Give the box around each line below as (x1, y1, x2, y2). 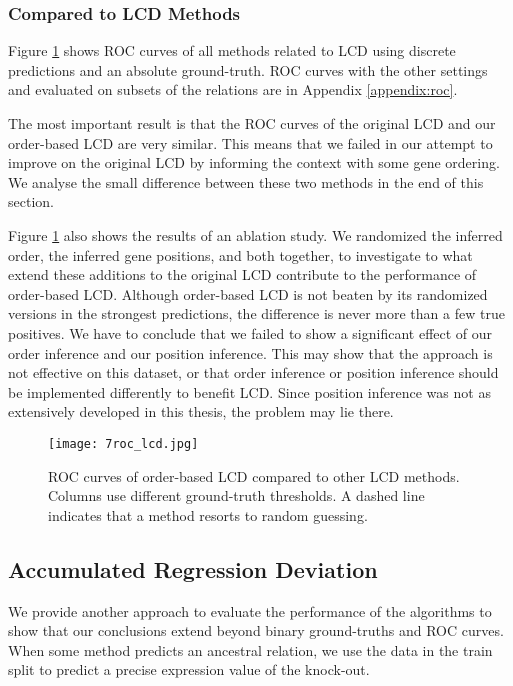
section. (8, 191, 54, 212)
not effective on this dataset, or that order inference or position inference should (8, 362, 499, 383)
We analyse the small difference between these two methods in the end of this (8, 171, 484, 192)
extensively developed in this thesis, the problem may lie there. (8, 401, 394, 422)
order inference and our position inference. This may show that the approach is (8, 342, 493, 363)
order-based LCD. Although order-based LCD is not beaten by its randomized (8, 283, 488, 304)
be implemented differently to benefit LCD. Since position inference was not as (8, 381, 491, 402)
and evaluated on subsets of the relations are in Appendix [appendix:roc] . (8, 79, 458, 100)
